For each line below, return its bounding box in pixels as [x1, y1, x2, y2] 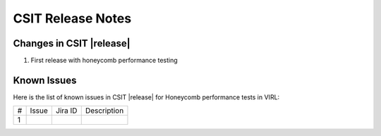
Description [85, 106, 124, 116]
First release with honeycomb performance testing [30, 56, 178, 65]
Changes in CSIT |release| [13, 37, 131, 49]
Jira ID [55, 106, 78, 116]
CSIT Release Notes [13, 11, 132, 26]
